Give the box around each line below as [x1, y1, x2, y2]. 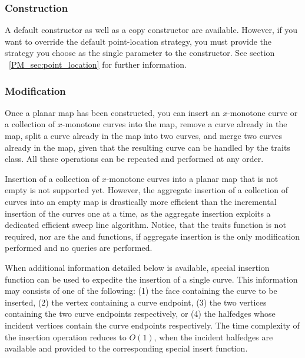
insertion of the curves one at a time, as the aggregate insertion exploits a [5, 207, 271, 219]
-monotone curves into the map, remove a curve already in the [62, 118, 287, 130]
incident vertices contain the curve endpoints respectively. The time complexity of [5, 319, 300, 331]
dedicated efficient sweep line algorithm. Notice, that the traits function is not [5, 218, 286, 231]
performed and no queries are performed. [5, 241, 152, 254]
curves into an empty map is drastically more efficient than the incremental [5, 195, 277, 207]
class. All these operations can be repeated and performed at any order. [5, 153, 264, 165]
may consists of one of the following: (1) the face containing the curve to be [5, 284, 277, 297]
